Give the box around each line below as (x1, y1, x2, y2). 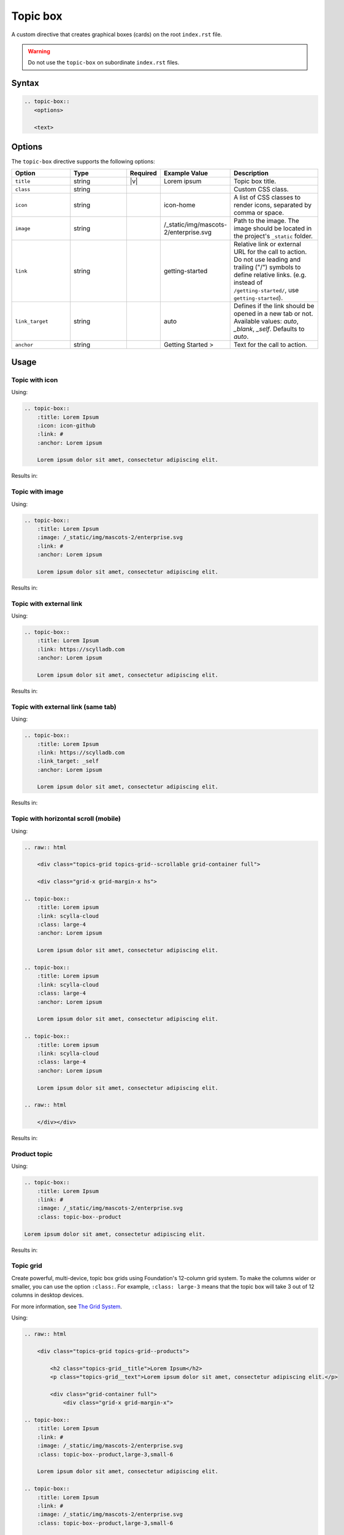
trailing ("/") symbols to (233, 263, 301, 271)
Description (233, 169, 269, 177)
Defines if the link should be (233, 301, 315, 310)
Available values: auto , (233, 317, 299, 325)
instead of (233, 278, 263, 287)
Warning (28, 47, 50, 55)
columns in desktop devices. (11, 1291, 84, 1299)
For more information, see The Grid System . (11, 1302, 123, 1310)
